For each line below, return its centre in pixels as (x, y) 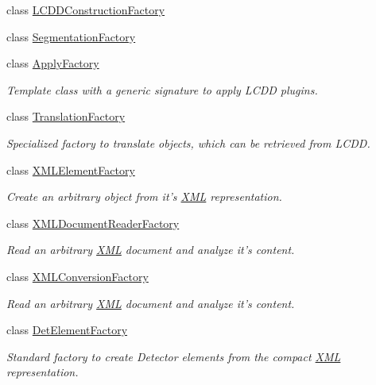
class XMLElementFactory (71, 169)
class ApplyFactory (53, 63)
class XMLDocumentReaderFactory (93, 223)
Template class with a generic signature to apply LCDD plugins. (162, 89)
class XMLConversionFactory (78, 276)
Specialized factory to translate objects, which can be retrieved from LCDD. (188, 142)
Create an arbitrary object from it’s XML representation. (144, 196)
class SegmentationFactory (71, 36)
